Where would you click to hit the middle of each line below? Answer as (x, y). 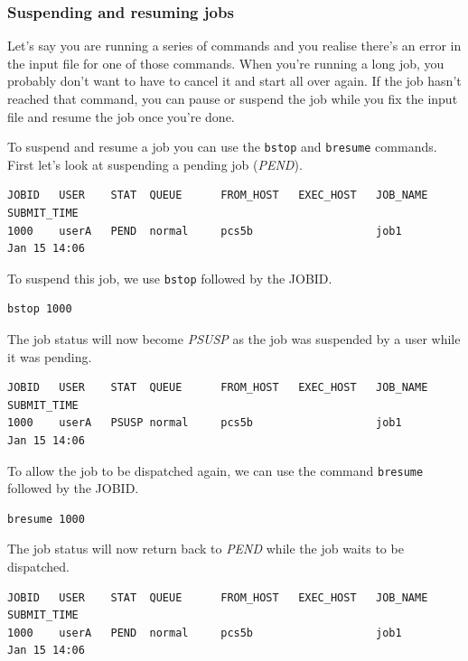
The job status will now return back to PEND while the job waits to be (206, 549)
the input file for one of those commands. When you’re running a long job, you (226, 63)
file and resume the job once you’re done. (121, 116)
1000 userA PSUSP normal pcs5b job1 (205, 423)
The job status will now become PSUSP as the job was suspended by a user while (234, 339)
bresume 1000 (46, 519)
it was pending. (50, 356)
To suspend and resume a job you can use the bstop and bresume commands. (222, 147)
